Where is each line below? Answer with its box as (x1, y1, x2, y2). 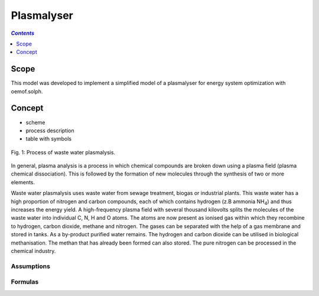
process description (25, 127, 75, 134)
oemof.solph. (11, 87, 43, 95)
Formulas (11, 278, 39, 286)
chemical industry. (11, 248, 56, 254)
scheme (25, 119, 45, 126)
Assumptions (11, 262, 50, 270)
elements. (11, 178, 35, 186)
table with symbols (25, 135, 72, 142)
